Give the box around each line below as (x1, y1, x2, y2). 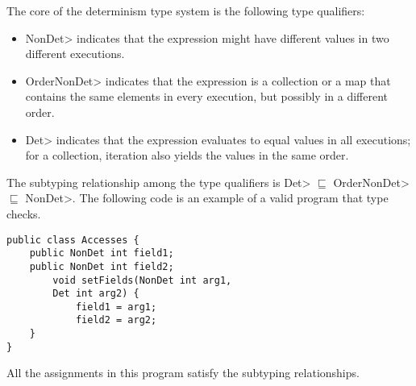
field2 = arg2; (75, 314, 157, 326)
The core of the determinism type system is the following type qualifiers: (6, 2, 365, 19)
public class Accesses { (6, 234, 139, 246)
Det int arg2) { (52, 288, 139, 300)
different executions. (25, 45, 125, 62)
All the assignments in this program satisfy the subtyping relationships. (6, 364, 360, 381)
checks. (6, 205, 41, 222)
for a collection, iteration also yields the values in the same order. (25, 147, 349, 164)
